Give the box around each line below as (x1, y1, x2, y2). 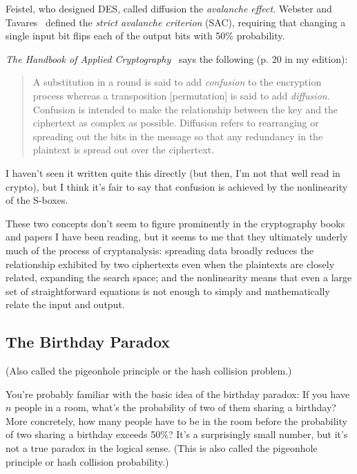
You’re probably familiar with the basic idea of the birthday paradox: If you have (6, 386, 350, 401)
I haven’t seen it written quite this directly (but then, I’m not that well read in (6, 165, 340, 180)
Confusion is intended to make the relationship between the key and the (32, 102, 338, 116)
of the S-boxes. (6, 193, 68, 207)
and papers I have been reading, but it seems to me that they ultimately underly (6, 229, 348, 244)
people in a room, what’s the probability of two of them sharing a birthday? (15, 400, 336, 415)
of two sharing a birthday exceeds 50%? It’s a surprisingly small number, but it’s (6, 427, 348, 442)
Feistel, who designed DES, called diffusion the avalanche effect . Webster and (6, 1, 332, 15)
